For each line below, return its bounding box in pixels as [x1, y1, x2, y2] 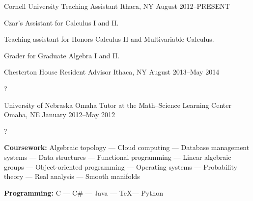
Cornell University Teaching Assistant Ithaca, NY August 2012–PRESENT [4, 1, 230, 11]
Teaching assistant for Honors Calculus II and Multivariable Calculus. [4, 34, 214, 44]
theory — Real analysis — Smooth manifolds [4, 171, 140, 181]
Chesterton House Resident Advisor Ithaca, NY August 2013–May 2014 [4, 67, 220, 77]
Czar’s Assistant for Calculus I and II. [4, 17, 119, 27]
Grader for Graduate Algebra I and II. [4, 50, 120, 60]
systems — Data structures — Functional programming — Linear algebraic [4, 151, 231, 162]
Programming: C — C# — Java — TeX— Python [4, 187, 164, 198]
